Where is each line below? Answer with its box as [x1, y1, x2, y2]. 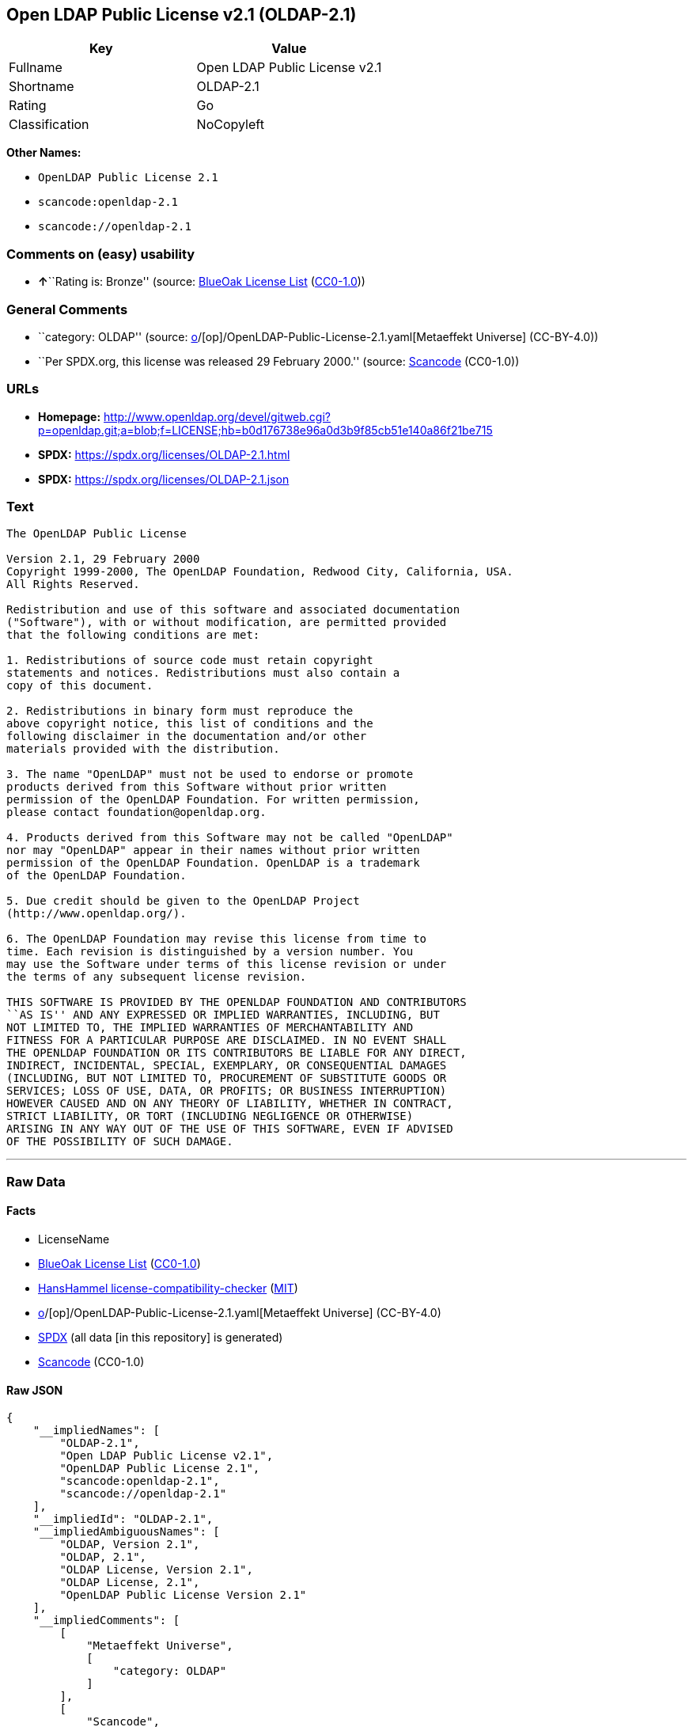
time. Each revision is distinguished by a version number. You [6, 945, 414, 958]
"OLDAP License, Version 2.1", [59, 1563, 253, 1577]
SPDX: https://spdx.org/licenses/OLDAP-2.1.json [38, 472, 290, 486]
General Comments [6, 301, 128, 317]
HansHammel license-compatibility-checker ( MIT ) [38, 1281, 298, 1296]
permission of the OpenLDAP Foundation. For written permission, [6, 793, 420, 807]
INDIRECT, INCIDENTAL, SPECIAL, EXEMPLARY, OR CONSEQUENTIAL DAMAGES [6, 1059, 447, 1072]
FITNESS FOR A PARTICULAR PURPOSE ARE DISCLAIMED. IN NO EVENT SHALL [6, 1034, 447, 1047]
